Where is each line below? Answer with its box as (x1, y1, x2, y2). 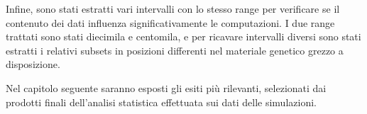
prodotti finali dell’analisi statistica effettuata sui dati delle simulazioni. (6, 94, 317, 109)
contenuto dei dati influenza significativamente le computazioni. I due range (6, 15, 335, 30)
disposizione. (6, 57, 60, 72)
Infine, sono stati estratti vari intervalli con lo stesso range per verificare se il (6, 1, 340, 16)
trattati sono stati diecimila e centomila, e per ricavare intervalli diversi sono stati (6, 29, 361, 44)
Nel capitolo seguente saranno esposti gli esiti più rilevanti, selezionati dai (6, 80, 327, 95)
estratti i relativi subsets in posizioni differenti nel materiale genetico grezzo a (6, 42, 344, 57)
